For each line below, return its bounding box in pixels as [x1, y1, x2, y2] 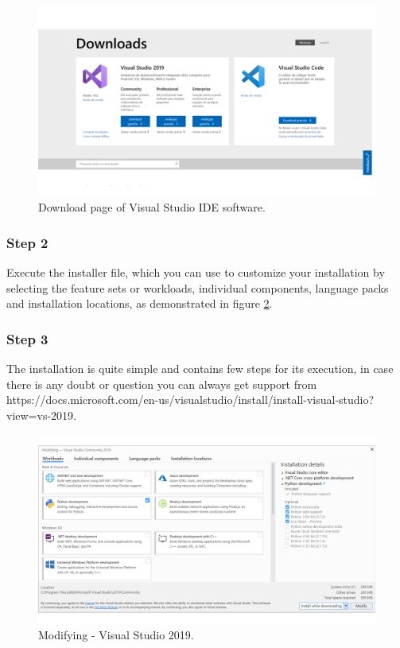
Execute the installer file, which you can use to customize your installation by [6, 263, 385, 280]
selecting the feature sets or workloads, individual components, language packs [6, 279, 389, 296]
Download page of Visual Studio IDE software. [38, 199, 266, 215]
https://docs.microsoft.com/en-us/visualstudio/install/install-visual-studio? [6, 391, 375, 408]
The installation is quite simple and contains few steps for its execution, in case [6, 359, 394, 376]
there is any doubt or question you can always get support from [6, 375, 317, 392]
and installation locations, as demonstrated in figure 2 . [6, 295, 273, 312]
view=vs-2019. [6, 406, 76, 423]
